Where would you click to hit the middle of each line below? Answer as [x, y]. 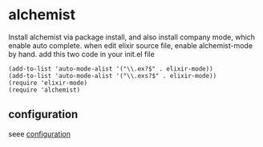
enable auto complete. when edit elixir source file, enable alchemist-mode [131, 45]
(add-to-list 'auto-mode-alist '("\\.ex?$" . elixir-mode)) [111, 69]
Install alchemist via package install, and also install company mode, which [131, 37]
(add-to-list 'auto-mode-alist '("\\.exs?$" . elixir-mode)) [113, 76]
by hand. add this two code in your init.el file [81, 54]
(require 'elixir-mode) [48, 83]
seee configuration [39, 133]
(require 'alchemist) [45, 90]
